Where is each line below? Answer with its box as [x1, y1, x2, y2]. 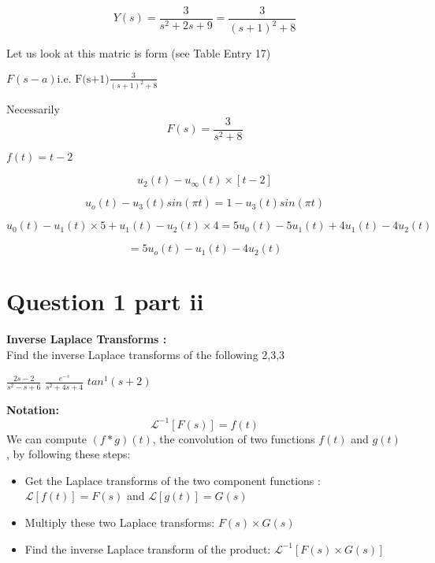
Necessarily [6, 101, 60, 117]
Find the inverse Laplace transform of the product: [24, 540, 271, 557]
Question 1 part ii [6, 285, 204, 317]
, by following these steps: [6, 446, 131, 462]
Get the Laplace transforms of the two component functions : [24, 472, 321, 488]
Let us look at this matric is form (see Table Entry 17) [6, 45, 271, 61]
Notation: [6, 401, 59, 417]
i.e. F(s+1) [57, 73, 110, 85]
